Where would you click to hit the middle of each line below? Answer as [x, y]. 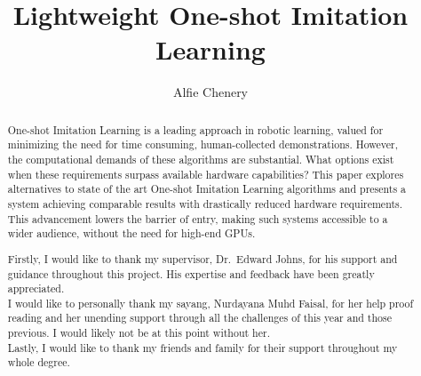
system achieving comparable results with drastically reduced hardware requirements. [205, 203]
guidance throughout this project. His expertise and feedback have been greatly [191, 273]
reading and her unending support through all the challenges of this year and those [199, 318]
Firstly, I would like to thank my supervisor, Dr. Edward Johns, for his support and [203, 258]
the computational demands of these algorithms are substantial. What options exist [201, 160]
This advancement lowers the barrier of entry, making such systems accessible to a [198, 218]
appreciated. [36, 288]
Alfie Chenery [210, 92]
